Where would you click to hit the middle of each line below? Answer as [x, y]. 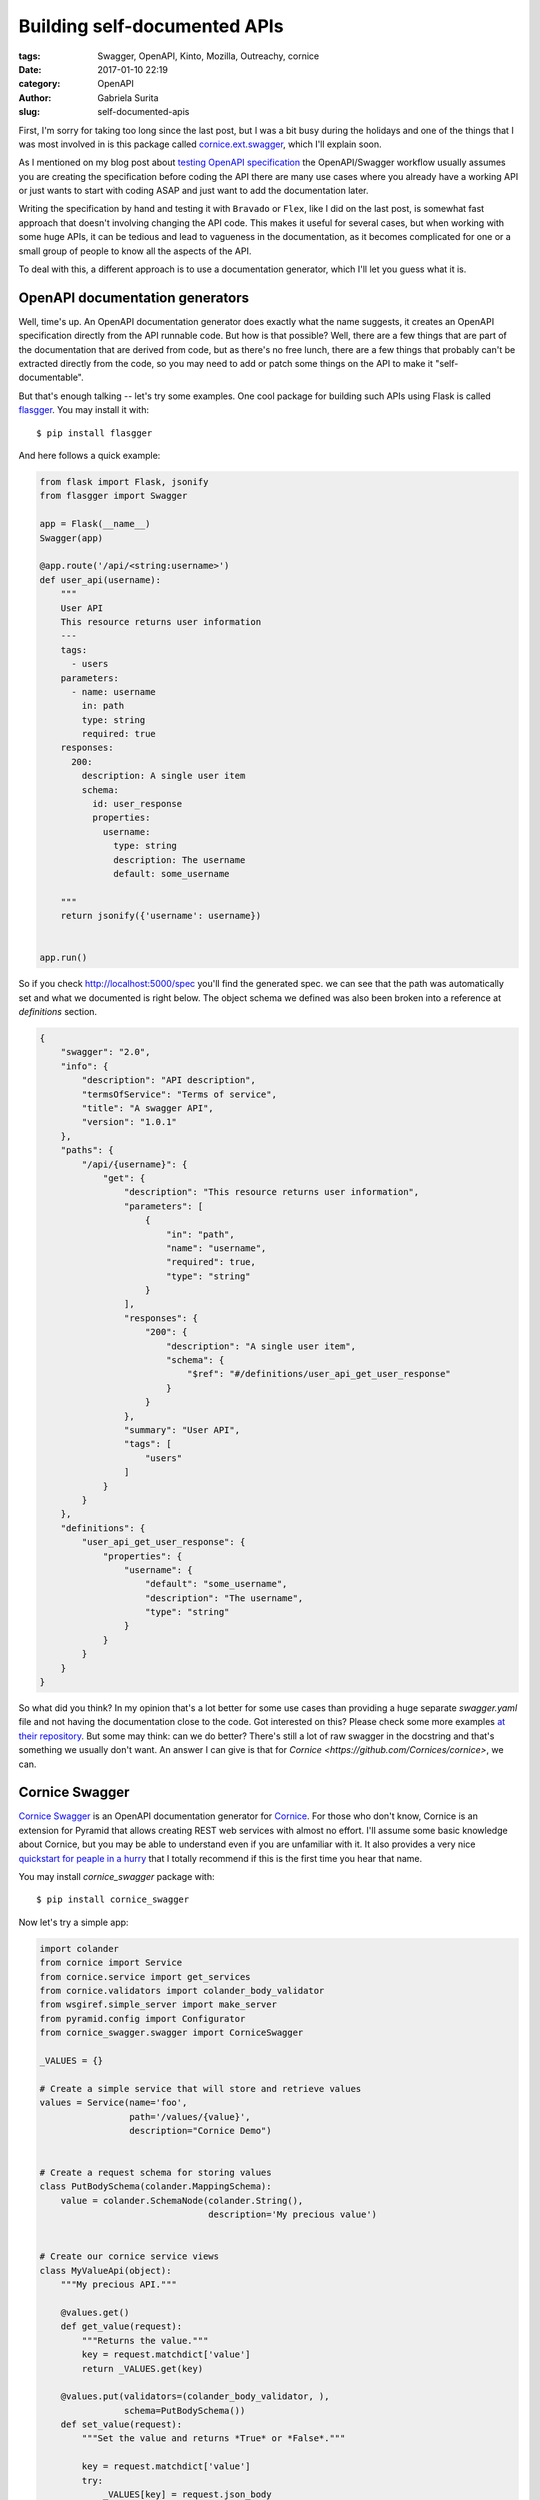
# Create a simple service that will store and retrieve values [200, 2088]
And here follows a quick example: [89, 456]
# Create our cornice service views [129, 2256]
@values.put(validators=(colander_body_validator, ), [195, 2396]
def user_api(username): [100, 579]
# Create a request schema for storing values [155, 2173]
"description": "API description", [169, 1080]
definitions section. [58, 1012]
